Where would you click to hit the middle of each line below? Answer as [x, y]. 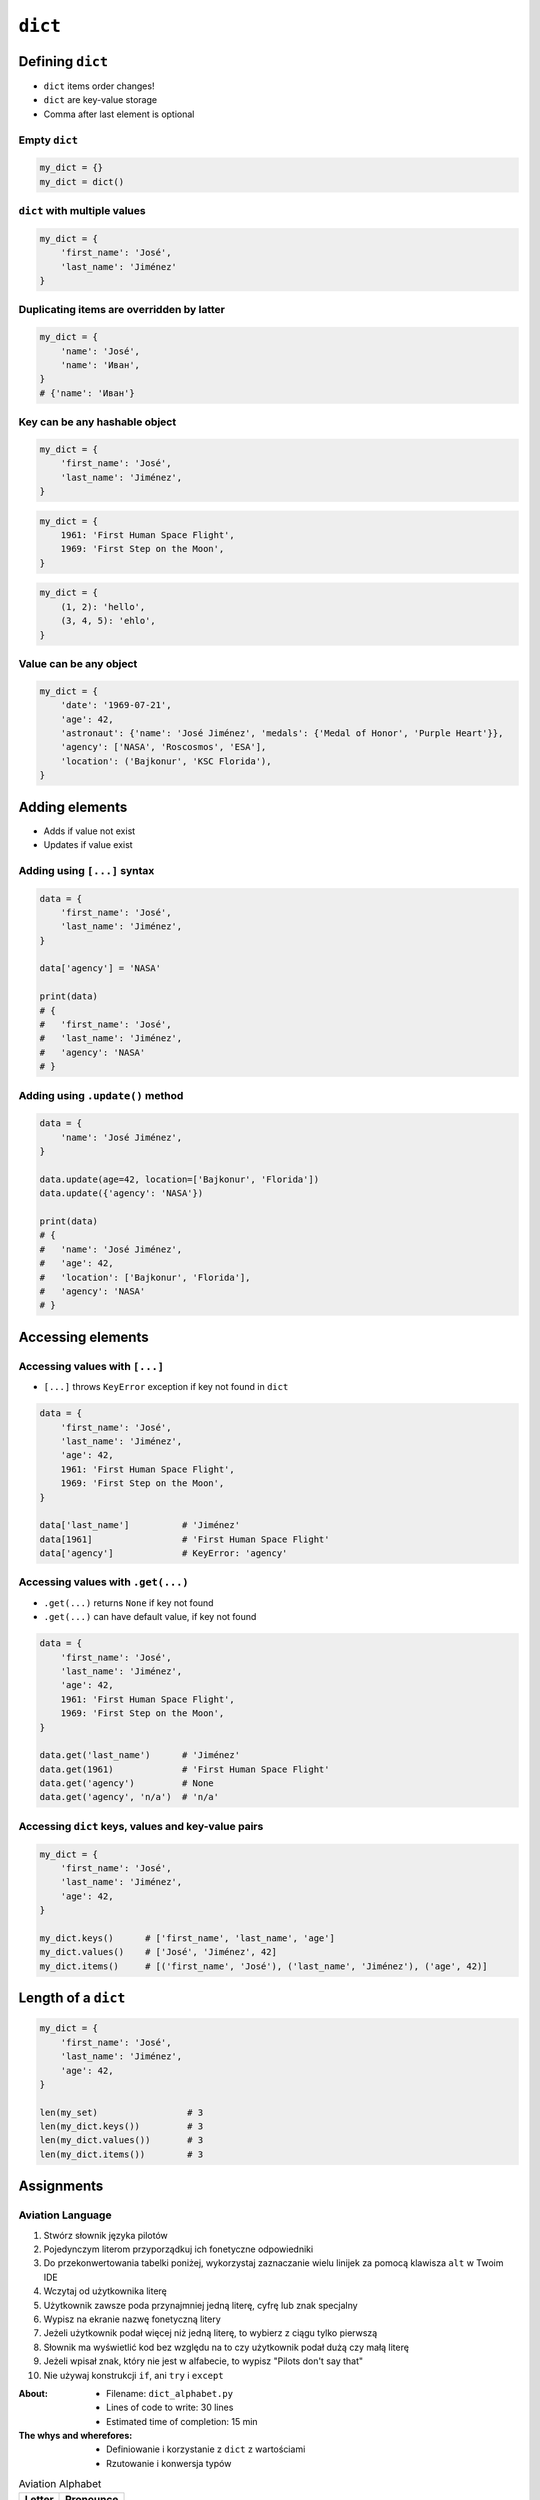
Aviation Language [65, 2215]
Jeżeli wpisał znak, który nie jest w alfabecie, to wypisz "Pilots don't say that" [203, 2361]
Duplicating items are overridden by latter [121, 310]
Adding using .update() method [101, 1095]
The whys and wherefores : [75, 2436]
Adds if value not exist [89, 831]
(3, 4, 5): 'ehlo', [108, 621]
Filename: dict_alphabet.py [170, 2393]
